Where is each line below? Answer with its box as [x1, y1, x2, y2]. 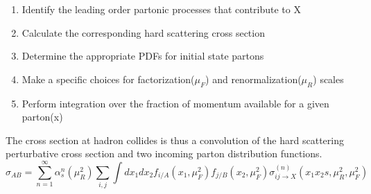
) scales [313, 71, 344, 86]
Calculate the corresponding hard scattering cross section [21, 25, 265, 39]
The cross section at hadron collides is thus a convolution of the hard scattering [6, 132, 344, 147]
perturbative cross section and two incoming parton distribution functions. [6, 146, 322, 161]
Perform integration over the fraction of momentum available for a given [21, 96, 329, 110]
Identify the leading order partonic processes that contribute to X [21, 2, 301, 16]
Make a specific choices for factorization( [21, 71, 195, 86]
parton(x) [21, 109, 63, 124]
